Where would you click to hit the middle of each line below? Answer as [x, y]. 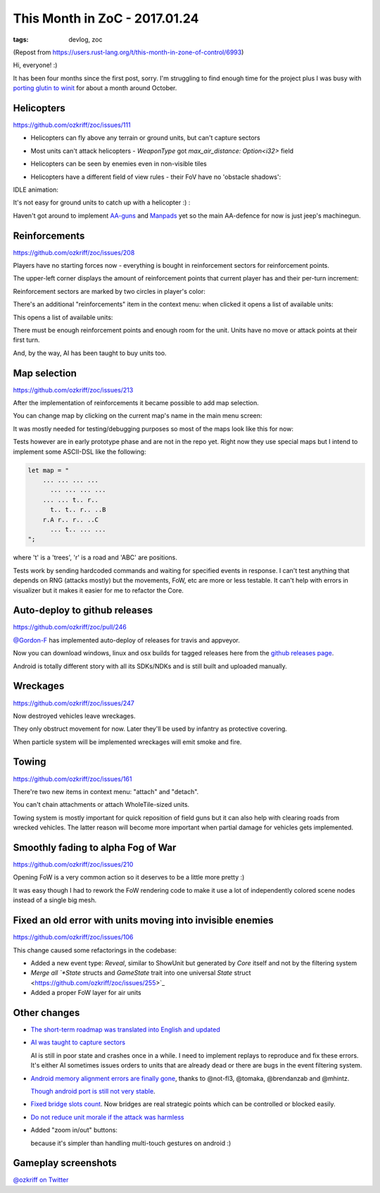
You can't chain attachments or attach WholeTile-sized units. [101, 805]
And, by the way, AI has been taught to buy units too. [90, 353]
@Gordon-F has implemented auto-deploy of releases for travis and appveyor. [127, 640]
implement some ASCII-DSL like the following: [80, 452]
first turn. [26, 340]
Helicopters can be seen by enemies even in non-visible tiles [119, 164]
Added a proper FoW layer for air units [86, 993]
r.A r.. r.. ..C [70, 519]
